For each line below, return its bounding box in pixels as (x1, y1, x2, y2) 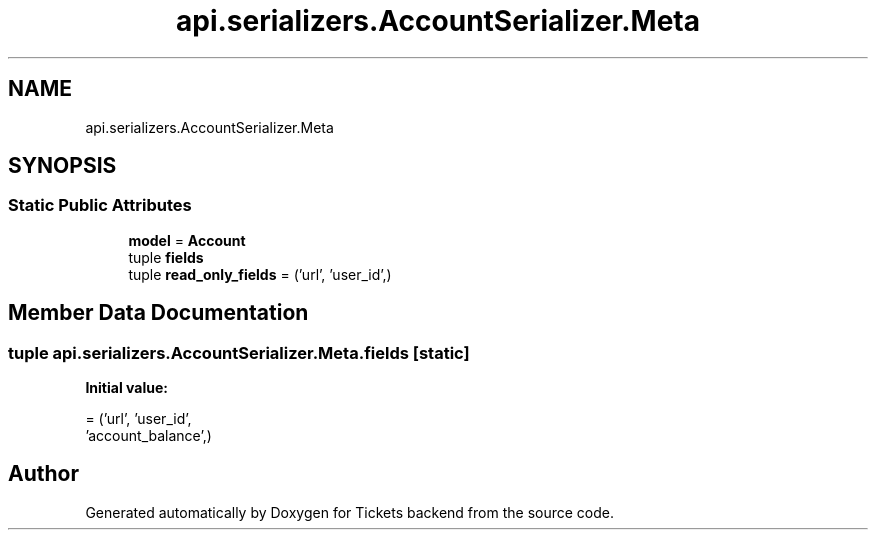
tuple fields (128, 248, 204, 266)
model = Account (128, 231, 246, 249)
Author (8, 461, 79, 487)
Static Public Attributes (8, 195, 192, 216)
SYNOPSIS (8, 153, 117, 179)
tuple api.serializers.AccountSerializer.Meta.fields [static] (8, 342, 470, 363)
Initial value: (85, 379, 168, 397)
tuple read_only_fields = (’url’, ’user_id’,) (128, 265, 392, 283)
